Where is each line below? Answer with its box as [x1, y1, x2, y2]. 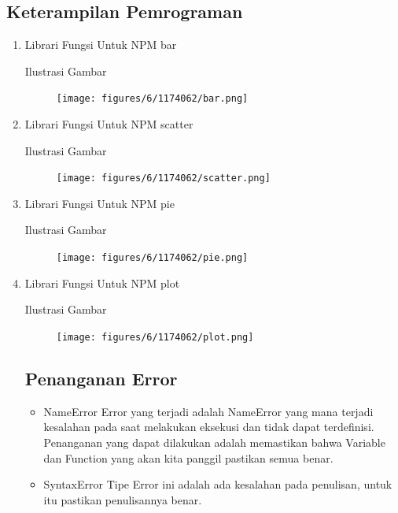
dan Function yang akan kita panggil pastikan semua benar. [43, 449, 334, 466]
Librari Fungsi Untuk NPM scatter [24, 116, 193, 132]
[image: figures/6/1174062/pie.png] [56, 252, 249, 264]
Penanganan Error [24, 366, 178, 390]
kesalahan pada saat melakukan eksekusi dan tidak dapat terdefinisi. [43, 418, 374, 435]
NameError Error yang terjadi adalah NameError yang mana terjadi [43, 403, 374, 419]
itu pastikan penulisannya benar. [43, 491, 202, 507]
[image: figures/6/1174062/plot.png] [56, 331, 254, 343]
